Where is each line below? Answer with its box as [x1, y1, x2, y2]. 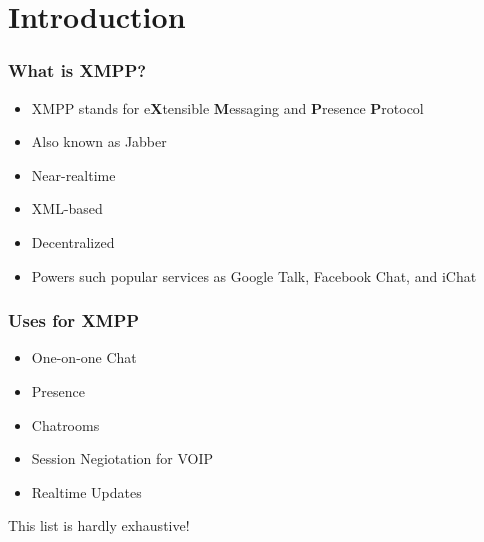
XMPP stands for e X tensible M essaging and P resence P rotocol [31, 97, 424, 118]
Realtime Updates [31, 481, 142, 502]
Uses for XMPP [8, 308, 140, 333]
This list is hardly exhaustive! [8, 515, 190, 536]
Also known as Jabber [31, 131, 167, 152]
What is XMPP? [8, 58, 147, 83]
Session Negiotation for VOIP [31, 448, 214, 469]
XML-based [31, 198, 103, 219]
